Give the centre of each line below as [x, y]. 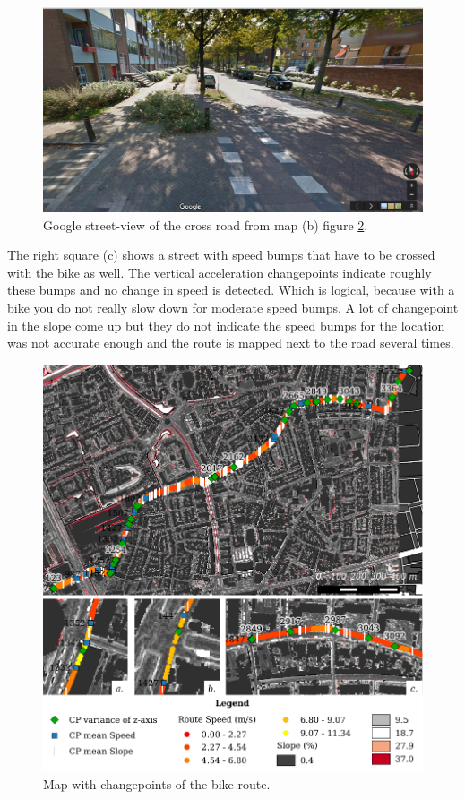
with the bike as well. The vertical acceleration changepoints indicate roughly [220, 272]
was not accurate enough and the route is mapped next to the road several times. [231, 343]
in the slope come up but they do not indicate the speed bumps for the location [226, 325]
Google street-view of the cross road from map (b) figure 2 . [206, 224]
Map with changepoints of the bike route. [157, 783]
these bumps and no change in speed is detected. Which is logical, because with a [231, 290]
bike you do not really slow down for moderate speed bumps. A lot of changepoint [233, 307]
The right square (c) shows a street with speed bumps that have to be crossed [221, 255]
